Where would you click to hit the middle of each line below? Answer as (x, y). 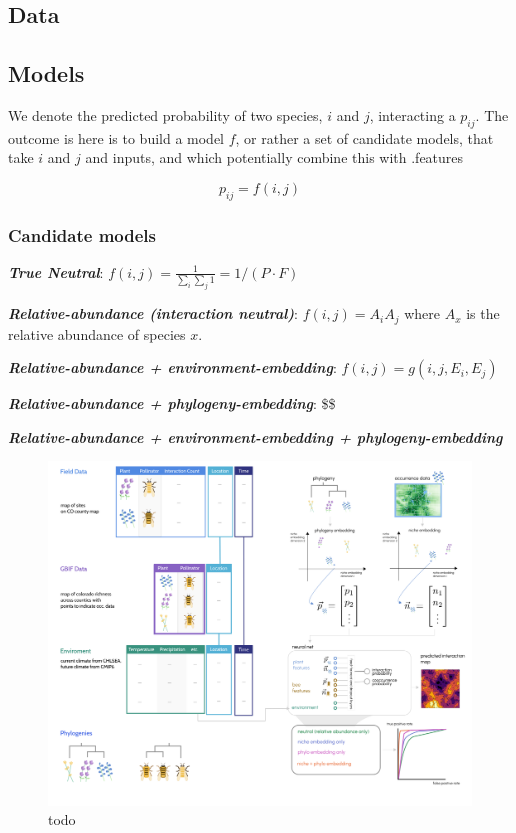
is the (483, 313)
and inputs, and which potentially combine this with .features (274, 157)
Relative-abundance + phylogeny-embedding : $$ (172, 403)
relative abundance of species (97, 333)
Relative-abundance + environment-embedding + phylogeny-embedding (255, 436)
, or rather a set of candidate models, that (364, 137)
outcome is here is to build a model (116, 137)
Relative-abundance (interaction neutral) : (153, 313)
